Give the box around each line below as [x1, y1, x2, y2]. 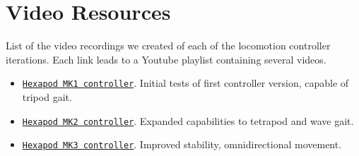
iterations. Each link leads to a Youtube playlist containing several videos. [6, 52, 326, 66]
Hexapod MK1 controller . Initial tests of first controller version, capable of [22, 76, 349, 90]
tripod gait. [22, 89, 72, 104]
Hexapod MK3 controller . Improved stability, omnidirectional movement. [22, 137, 342, 152]
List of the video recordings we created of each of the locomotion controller [6, 38, 331, 53]
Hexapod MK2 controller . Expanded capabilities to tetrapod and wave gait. [22, 113, 354, 128]
